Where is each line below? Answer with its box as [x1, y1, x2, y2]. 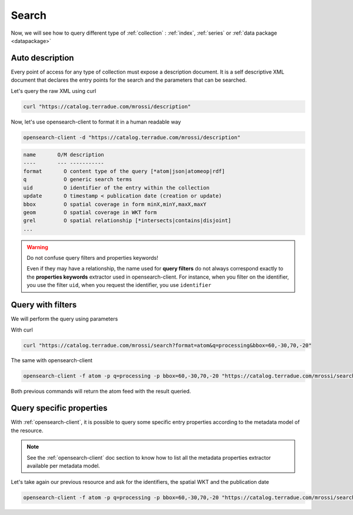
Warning [26, 243, 48, 250]
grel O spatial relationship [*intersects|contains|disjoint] [23, 218, 232, 224]
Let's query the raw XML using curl [11, 87, 96, 94]
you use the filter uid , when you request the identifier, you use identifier [26, 282, 212, 289]
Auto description [11, 53, 74, 63]
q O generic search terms [23, 176, 132, 183]
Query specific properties [11, 403, 108, 413]
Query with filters [11, 300, 77, 310]
